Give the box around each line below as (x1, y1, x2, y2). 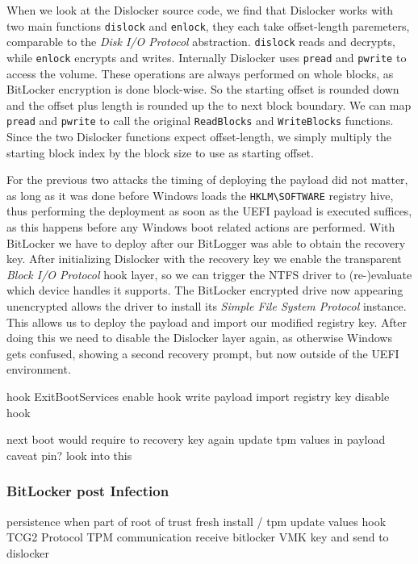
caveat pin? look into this (6, 446, 132, 463)
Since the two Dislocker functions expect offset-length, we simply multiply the (6, 128, 391, 144)
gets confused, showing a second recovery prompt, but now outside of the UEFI (6, 345, 399, 361)
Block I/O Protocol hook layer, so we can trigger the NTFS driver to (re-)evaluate (6, 265, 412, 282)
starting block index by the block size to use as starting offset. (6, 144, 314, 161)
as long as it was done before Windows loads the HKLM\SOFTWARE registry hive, (6, 186, 394, 203)
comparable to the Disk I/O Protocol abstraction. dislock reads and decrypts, (6, 33, 395, 50)
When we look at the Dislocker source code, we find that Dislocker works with (6, 2, 394, 18)
